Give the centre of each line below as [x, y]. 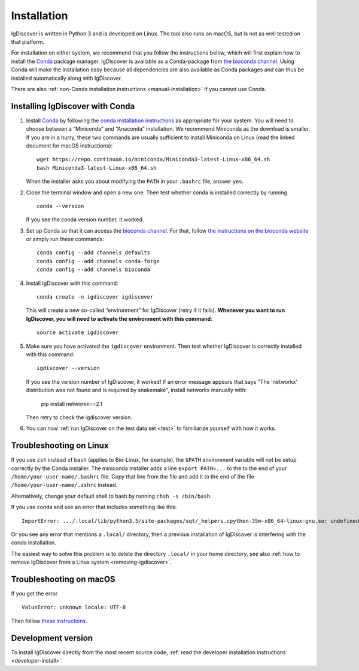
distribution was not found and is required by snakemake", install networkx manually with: [136, 390]
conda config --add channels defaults [94, 253]
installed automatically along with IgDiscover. [67, 78]
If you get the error [34, 594]
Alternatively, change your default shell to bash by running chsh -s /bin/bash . [111, 496]
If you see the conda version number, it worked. [85, 219]
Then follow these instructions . [49, 621]
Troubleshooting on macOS [63, 579]
